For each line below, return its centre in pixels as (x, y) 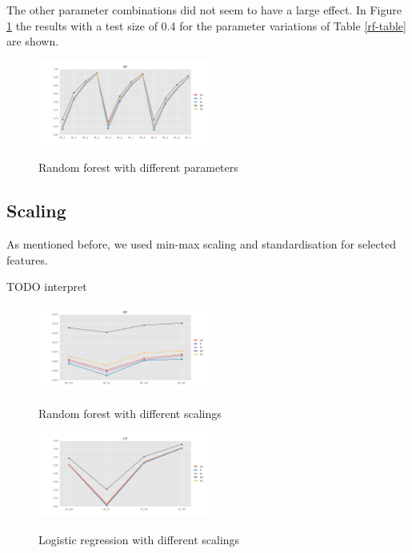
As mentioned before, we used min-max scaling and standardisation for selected (202, 244)
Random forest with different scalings (130, 413)
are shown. (33, 41)
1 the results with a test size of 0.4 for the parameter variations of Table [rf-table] (206, 25)
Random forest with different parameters (138, 167)
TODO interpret (47, 286)
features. (27, 259)
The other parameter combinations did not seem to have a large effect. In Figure (204, 10)
